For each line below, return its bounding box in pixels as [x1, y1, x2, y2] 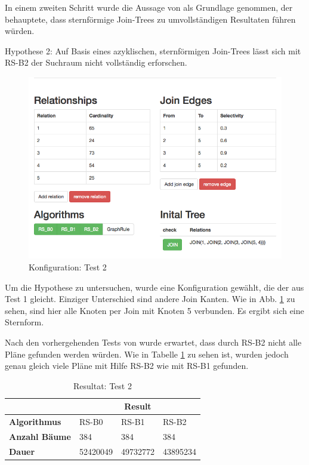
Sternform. [5, 316, 44, 328]
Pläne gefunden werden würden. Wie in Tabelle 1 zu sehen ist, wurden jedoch [5, 347, 289, 360]
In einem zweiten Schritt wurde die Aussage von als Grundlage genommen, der [5, 1, 293, 13]
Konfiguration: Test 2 [29, 261, 107, 273]
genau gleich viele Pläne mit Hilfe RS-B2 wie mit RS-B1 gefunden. [5, 359, 249, 372]
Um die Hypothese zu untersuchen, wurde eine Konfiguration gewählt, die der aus [5, 281, 304, 293]
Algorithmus [9, 415, 61, 428]
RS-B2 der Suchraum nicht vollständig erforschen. [5, 56, 187, 69]
